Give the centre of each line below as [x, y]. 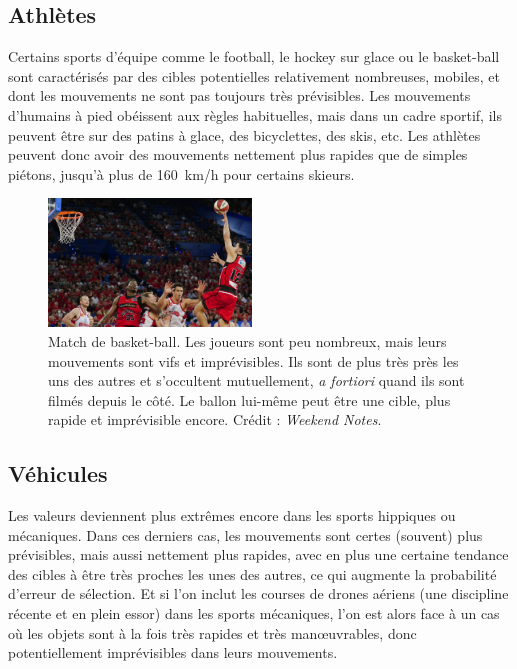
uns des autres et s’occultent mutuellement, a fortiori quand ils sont [256, 380]
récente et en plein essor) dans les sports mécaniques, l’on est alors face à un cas [254, 613]
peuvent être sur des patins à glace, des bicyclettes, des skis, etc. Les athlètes [244, 134]
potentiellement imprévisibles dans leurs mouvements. [173, 652]
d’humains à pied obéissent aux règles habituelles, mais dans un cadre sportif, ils [255, 114]
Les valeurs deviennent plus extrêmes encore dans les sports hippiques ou [232, 515]
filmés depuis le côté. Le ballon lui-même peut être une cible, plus [249, 399]
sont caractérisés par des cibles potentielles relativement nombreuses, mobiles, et [254, 75]
